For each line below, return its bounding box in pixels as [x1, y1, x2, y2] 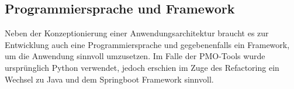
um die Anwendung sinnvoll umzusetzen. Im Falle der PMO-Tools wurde [5, 50, 265, 62]
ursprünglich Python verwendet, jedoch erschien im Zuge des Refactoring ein [5, 61, 279, 73]
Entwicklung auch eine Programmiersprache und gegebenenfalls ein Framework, [5, 38, 290, 50]
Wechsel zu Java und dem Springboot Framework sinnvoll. [5, 73, 214, 85]
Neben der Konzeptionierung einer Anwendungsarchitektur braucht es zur [5, 27, 269, 39]
